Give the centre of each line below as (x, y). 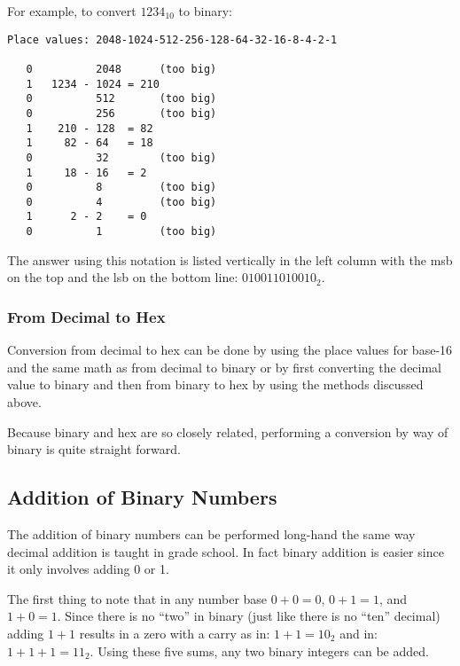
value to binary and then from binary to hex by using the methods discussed (215, 384)
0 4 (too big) (121, 202)
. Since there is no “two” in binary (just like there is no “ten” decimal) (249, 616)
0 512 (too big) (121, 99)
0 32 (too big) (121, 157)
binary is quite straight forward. (94, 449)
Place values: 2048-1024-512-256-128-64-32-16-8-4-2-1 (172, 39)
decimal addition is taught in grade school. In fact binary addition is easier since (226, 551)
